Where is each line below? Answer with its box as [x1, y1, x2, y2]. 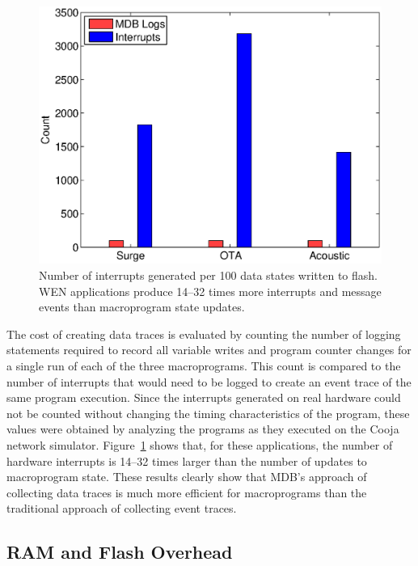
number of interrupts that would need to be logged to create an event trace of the [6, 373, 412, 390]
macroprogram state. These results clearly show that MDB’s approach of [6, 468, 367, 485]
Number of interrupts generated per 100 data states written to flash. [39, 267, 378, 283]
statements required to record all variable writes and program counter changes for [6, 341, 412, 358]
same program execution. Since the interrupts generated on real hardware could [6, 389, 401, 406]
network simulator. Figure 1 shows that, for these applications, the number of [6, 436, 393, 453]
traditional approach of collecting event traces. [6, 500, 237, 517]
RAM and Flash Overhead [6, 539, 233, 564]
